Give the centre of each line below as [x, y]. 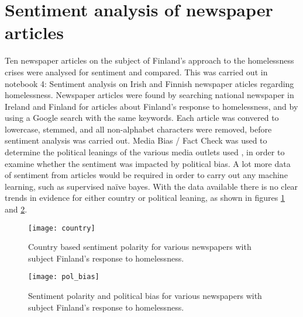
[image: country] [62, 228]
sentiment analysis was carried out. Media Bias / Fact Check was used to [136, 140]
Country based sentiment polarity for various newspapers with [140, 247]
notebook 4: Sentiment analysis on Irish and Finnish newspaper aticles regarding [149, 83]
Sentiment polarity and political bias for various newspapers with [145, 296]
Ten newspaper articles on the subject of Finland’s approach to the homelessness [149, 60]
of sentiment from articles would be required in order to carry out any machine [146, 175]
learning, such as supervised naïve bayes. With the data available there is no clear [151, 186]
